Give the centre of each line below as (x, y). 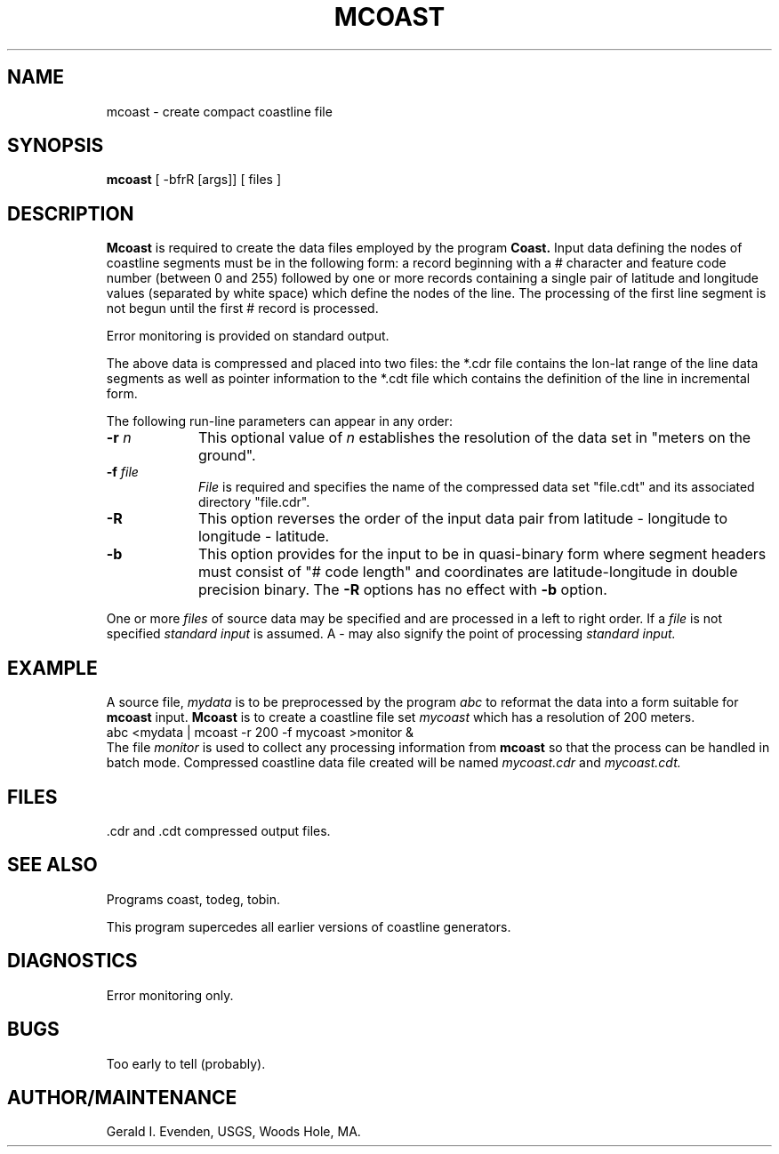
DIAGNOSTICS (72, 961)
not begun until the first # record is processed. (242, 309)
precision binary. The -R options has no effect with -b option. (402, 590)
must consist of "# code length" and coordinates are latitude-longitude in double (468, 572)
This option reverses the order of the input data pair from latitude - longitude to (462, 519)
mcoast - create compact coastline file (219, 111)
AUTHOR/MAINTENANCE (122, 1097)
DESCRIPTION (71, 213)
